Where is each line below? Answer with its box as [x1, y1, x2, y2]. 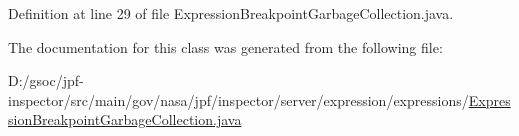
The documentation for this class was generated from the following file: [8, 36, 443, 57]
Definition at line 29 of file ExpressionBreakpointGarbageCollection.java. [8, 3, 454, 23]
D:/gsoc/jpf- [8, 70, 84, 91]
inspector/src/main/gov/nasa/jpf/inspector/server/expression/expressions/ [8, 89, 469, 110]
